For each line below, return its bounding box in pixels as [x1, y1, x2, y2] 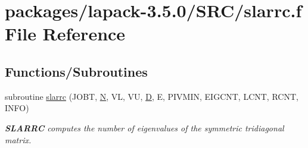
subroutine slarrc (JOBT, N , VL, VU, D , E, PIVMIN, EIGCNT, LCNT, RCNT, [5, 90, 298, 102]
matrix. [5, 133, 32, 146]
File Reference [5, 21, 126, 46]
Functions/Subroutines [5, 62, 148, 80]
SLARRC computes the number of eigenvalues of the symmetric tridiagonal [5, 121, 284, 134]
